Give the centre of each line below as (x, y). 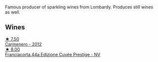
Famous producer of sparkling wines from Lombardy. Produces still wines (79, 7)
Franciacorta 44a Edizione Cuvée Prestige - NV (53, 54)
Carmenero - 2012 (23, 44)
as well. (13, 12)
